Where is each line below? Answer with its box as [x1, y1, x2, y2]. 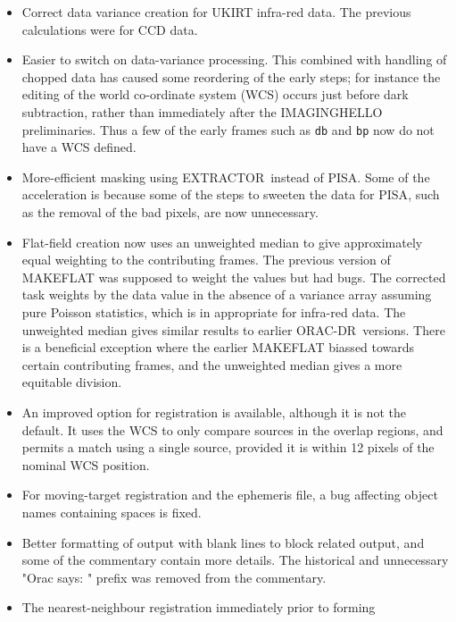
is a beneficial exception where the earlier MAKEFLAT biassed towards [21, 338, 415, 357]
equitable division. [21, 373, 122, 391]
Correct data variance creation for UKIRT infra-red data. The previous [21, 3, 411, 21]
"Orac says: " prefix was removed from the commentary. [21, 567, 327, 586]
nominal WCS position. [21, 455, 150, 474]
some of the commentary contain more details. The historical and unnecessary [21, 551, 449, 569]
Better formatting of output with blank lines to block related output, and [21, 533, 425, 551]
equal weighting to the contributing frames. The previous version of [21, 250, 391, 269]
